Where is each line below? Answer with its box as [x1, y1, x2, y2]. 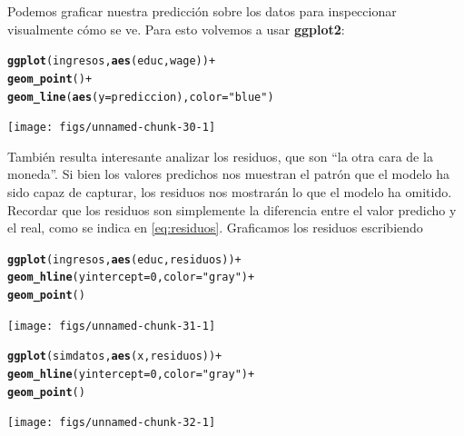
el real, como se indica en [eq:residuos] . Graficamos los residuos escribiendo [7, 218, 423, 237]
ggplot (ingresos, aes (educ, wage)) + [7, 54, 216, 68]
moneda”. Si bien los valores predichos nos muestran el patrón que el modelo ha [7, 164, 450, 183]
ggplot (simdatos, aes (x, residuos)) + [7, 350, 222, 363]
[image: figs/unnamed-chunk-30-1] [7, 121, 216, 134]
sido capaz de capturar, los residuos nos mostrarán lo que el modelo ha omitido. [7, 183, 452, 201]
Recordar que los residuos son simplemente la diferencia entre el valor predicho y [7, 200, 457, 219]
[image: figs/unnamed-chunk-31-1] [7, 319, 216, 332]
